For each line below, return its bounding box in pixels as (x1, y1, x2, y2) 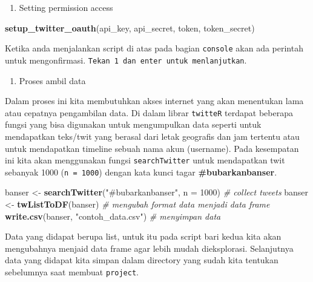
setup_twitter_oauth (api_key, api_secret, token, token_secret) (5, 21, 255, 34)
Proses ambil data (19, 74, 86, 87)
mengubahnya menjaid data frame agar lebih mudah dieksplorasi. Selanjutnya (5, 241, 294, 254)
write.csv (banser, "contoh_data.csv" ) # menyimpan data (5, 209, 221, 222)
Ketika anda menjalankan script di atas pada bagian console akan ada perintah (5, 42, 303, 54)
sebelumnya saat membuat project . (5, 266, 139, 278)
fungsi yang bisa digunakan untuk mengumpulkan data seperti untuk (5, 118, 262, 131)
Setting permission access (19, 1, 113, 13)
